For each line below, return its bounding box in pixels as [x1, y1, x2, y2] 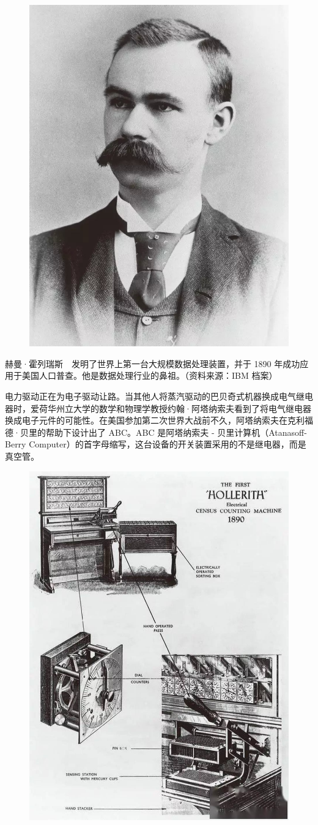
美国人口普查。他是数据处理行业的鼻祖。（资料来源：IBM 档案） [21, 369, 278, 382]
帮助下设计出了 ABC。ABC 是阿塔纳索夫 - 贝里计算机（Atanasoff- [45, 425, 307, 438]
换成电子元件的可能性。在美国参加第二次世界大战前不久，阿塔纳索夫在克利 [5, 414, 305, 427]
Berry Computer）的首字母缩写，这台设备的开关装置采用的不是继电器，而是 [5, 438, 306, 451]
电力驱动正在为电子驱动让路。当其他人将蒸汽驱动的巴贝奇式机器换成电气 [5, 390, 296, 403]
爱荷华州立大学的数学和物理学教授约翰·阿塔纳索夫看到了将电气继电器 [30, 401, 311, 414]
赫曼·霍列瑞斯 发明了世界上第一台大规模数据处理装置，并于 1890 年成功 [5, 357, 300, 370]
